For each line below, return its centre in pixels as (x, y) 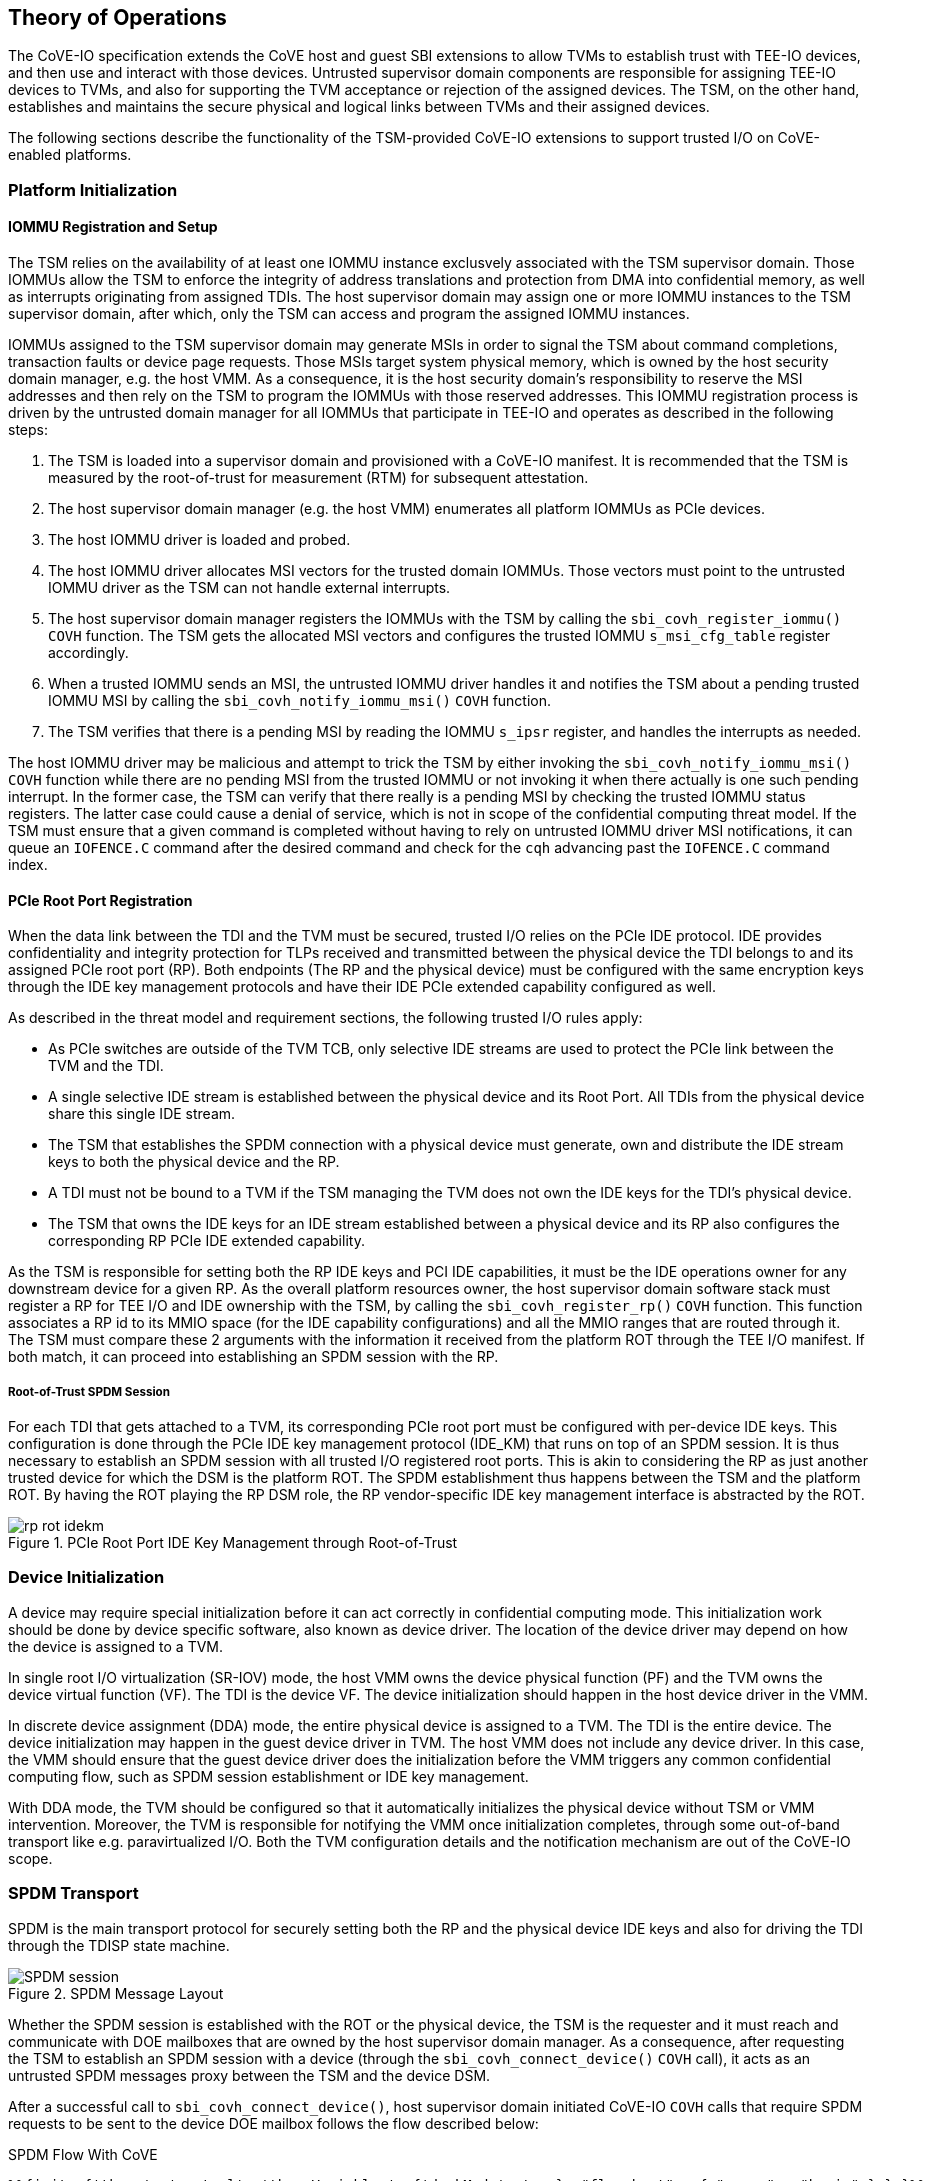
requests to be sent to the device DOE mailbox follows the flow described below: (273, 2123)
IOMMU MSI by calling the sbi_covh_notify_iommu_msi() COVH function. (300, 701)
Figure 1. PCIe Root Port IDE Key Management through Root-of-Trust (233, 1543)
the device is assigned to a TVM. (116, 1646)
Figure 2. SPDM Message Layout (116, 1993)
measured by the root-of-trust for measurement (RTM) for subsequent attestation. (318, 478)
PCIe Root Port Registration (100, 900)
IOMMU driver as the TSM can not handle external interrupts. (249, 588)
